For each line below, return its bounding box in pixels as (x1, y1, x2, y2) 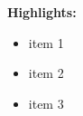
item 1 (28, 33, 64, 52)
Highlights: (7, 3, 77, 21)
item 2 (28, 63, 64, 82)
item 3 (28, 93, 64, 112)
